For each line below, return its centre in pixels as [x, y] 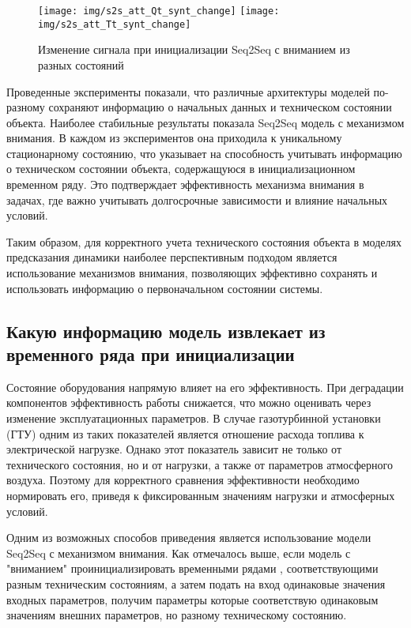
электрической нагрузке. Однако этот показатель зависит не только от [174, 449]
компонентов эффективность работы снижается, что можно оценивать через [189, 402]
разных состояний [81, 64]
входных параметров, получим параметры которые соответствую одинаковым [192, 599]
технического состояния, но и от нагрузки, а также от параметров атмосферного [200, 464]
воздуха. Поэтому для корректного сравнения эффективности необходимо [183, 480]
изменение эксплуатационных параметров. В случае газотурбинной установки [194, 418]
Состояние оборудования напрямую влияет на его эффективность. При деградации [205, 387]
